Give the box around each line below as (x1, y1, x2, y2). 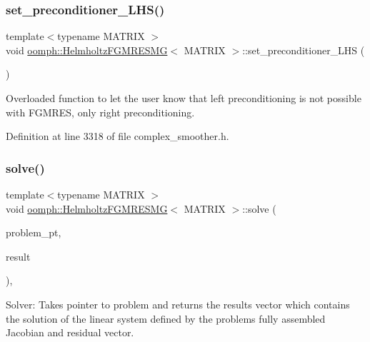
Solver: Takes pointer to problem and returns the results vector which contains (6, 296, 350, 311)
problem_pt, (6, 225, 61, 240)
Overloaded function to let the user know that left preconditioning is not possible (6, 91, 361, 105)
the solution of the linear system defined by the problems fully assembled (6, 311, 326, 326)
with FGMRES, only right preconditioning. (6, 104, 195, 119)
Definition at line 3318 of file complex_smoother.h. (6, 129, 229, 144)
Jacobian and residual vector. (6, 325, 134, 340)
